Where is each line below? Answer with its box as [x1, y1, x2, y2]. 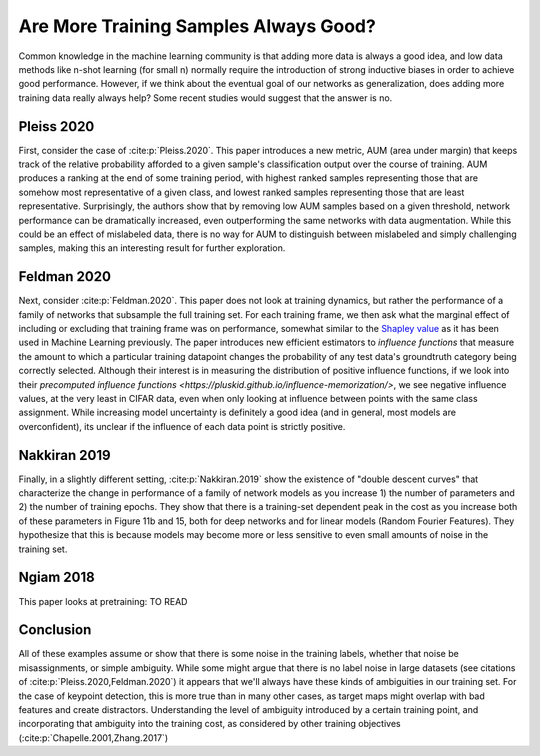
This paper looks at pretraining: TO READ [18, 595, 188, 607]
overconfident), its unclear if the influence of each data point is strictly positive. [18, 420, 346, 432]
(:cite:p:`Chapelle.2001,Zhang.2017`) [18, 731, 169, 744]
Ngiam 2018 [18, 569, 95, 586]
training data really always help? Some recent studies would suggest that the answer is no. [18, 91, 393, 104]
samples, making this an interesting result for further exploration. [18, 242, 286, 254]
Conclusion [18, 621, 92, 639]
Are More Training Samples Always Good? [18, 15, 377, 37]
